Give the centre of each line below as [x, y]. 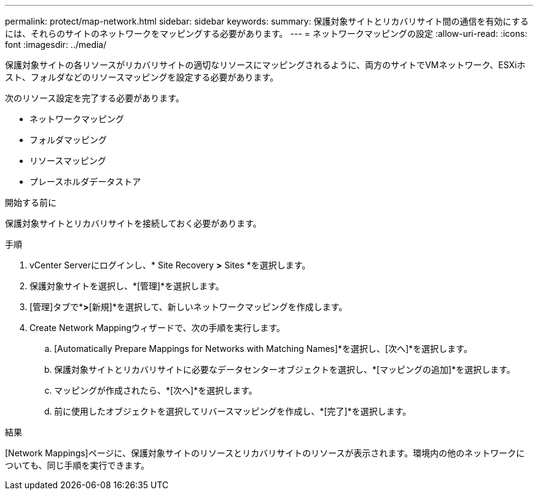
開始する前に [31, 202]
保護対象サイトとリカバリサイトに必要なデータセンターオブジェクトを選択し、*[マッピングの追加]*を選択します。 [285, 369]
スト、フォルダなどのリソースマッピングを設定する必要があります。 [142, 77]
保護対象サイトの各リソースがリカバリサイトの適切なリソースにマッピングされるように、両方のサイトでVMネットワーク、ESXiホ [265, 65]
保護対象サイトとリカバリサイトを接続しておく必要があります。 [133, 223]
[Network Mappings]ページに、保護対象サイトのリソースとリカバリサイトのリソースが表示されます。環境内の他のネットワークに [265, 453]
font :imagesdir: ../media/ [56, 45]
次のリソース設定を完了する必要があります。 [95, 98]
